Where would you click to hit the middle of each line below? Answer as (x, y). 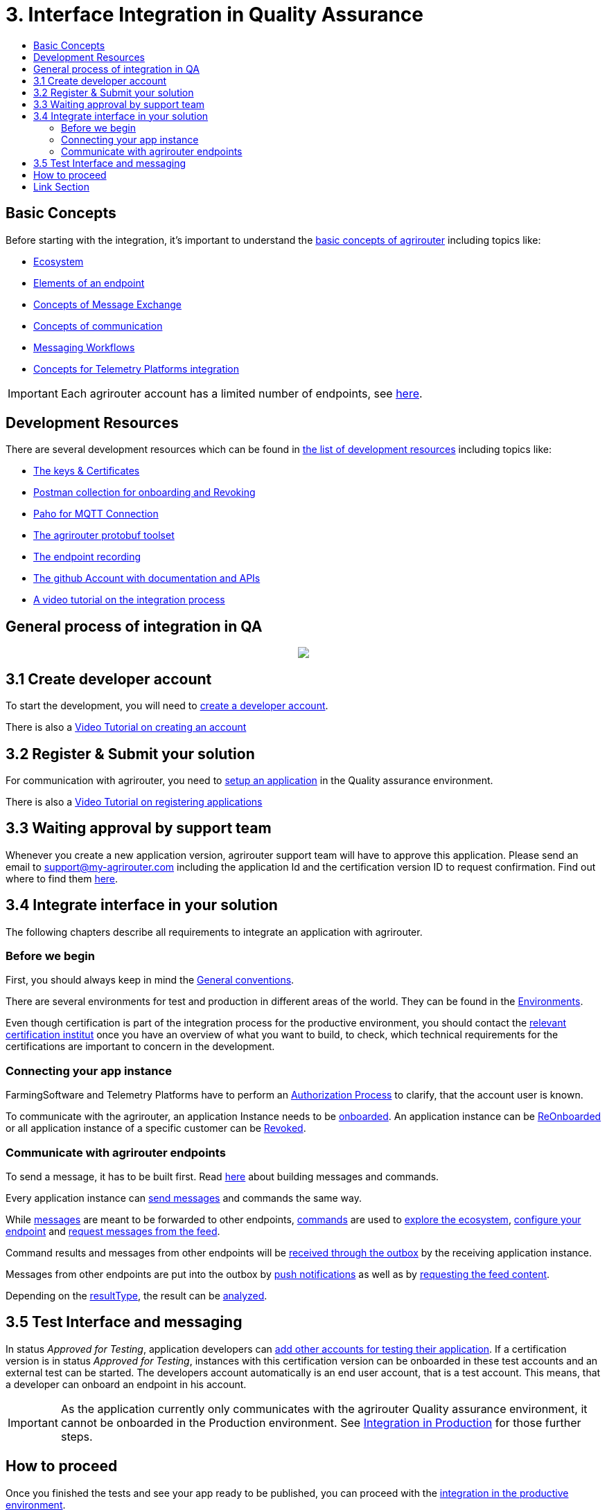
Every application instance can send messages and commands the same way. (184, 1198)
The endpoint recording (87, 557)
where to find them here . (62, 878)
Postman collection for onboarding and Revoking (144, 492)
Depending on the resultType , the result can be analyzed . (137, 1295)
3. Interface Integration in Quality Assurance (215, 15)
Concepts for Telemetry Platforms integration (137, 368)
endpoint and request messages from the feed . (113, 1231)
